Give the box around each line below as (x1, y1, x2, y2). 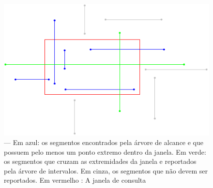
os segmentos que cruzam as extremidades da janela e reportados (4, 156, 197, 166)
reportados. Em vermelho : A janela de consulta (4, 175, 146, 185)
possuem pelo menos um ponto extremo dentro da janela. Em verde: (4, 146, 206, 157)
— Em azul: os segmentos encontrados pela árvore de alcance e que (4, 137, 203, 147)
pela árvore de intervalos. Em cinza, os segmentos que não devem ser (4, 165, 208, 175)
